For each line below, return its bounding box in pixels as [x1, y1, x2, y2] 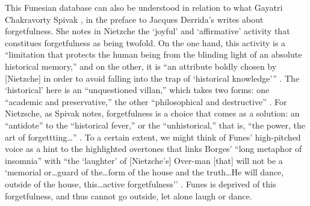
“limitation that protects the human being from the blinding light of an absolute [5, 48, 302, 61]
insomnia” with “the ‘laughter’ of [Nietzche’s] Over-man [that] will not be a [5, 154, 283, 166]
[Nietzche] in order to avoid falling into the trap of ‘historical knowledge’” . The [5, 71, 300, 84]
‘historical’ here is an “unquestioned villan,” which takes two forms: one [5, 83, 270, 96]
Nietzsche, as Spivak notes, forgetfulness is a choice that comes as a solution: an [5, 107, 300, 120]
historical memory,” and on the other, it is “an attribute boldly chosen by [5, 59, 277, 72]
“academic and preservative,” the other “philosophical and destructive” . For [5, 95, 287, 108]
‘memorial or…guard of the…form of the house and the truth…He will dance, [5, 166, 284, 178]
